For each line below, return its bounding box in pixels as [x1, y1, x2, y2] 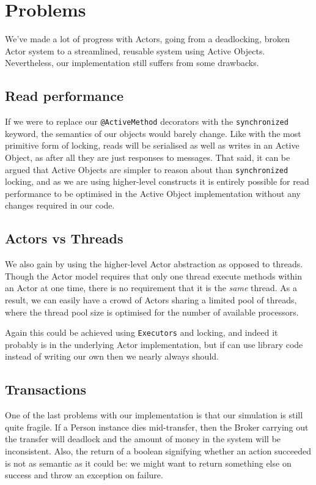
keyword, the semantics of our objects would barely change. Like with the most [5, 127, 301, 139]
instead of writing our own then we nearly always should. [5, 350, 219, 363]
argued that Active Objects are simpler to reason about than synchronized [5, 163, 288, 176]
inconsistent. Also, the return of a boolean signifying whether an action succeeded [5, 444, 312, 457]
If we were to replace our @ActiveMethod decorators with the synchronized [5, 115, 288, 128]
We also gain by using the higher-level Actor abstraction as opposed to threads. [5, 257, 303, 270]
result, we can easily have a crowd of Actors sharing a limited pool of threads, [5, 293, 297, 306]
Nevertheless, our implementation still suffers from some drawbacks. [5, 56, 259, 69]
